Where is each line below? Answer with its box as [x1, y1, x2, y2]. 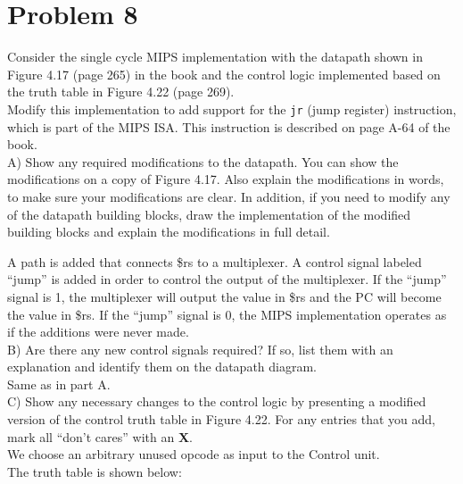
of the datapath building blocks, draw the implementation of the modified [7, 204, 411, 223]
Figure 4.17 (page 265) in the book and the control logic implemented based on [7, 64, 441, 83]
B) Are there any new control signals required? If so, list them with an [7, 339, 393, 358]
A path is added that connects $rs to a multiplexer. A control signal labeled [7, 252, 422, 271]
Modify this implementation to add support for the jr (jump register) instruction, [7, 99, 457, 118]
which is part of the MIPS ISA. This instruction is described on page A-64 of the [7, 117, 451, 136]
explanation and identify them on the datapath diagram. [7, 357, 317, 376]
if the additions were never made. [7, 322, 189, 341]
